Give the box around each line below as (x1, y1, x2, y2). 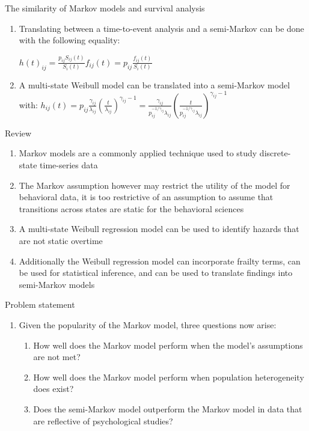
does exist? (33, 382, 74, 395)
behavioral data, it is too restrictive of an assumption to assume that (19, 191, 274, 203)
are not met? (33, 350, 81, 363)
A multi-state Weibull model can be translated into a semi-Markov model (19, 78, 290, 91)
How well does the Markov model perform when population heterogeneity (33, 370, 304, 383)
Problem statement (5, 298, 75, 311)
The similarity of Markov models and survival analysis (5, 2, 205, 14)
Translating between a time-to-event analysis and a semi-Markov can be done (19, 22, 304, 34)
